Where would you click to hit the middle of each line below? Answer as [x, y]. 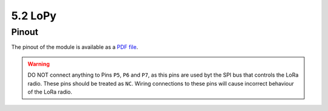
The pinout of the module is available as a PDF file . [75, 47]
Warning [39, 64]
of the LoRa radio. [50, 92]
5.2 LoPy [34, 16]
